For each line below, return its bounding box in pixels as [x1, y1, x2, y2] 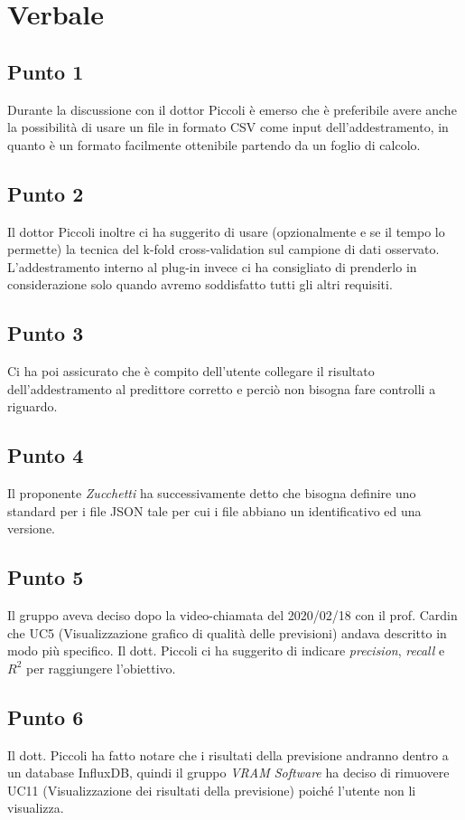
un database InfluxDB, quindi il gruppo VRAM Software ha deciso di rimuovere [7, 763, 450, 782]
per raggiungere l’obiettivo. [25, 658, 176, 677]
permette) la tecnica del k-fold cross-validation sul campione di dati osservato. [7, 240, 440, 259]
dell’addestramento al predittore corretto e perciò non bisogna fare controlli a [7, 379, 436, 398]
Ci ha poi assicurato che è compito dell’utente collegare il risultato [7, 362, 375, 381]
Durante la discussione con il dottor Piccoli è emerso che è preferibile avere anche [7, 99, 457, 118]
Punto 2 [7, 179, 84, 207]
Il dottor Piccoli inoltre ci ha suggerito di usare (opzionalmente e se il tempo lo [7, 221, 445, 240]
